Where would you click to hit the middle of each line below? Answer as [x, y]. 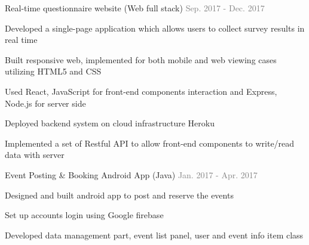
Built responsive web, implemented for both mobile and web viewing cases [141, 59]
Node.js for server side [45, 103]
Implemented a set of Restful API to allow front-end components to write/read [150, 143]
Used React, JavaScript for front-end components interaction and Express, [141, 91]
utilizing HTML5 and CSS [53, 71]
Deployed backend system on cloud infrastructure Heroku [110, 123]
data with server [35, 155]
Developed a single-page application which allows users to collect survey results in [155, 28]
